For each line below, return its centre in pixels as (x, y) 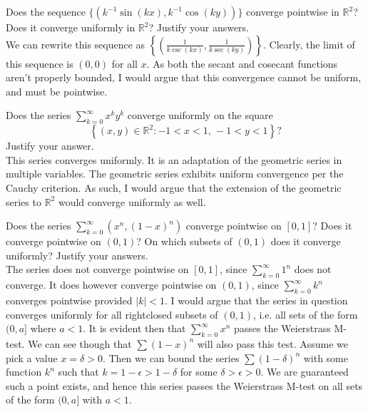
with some (326, 357)
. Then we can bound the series (171, 357)
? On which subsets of (184, 241)
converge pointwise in (293, 11)
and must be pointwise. (57, 91)
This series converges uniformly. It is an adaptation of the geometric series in (174, 159)
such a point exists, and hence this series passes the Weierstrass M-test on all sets (184, 385)
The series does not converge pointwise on (97, 269)
